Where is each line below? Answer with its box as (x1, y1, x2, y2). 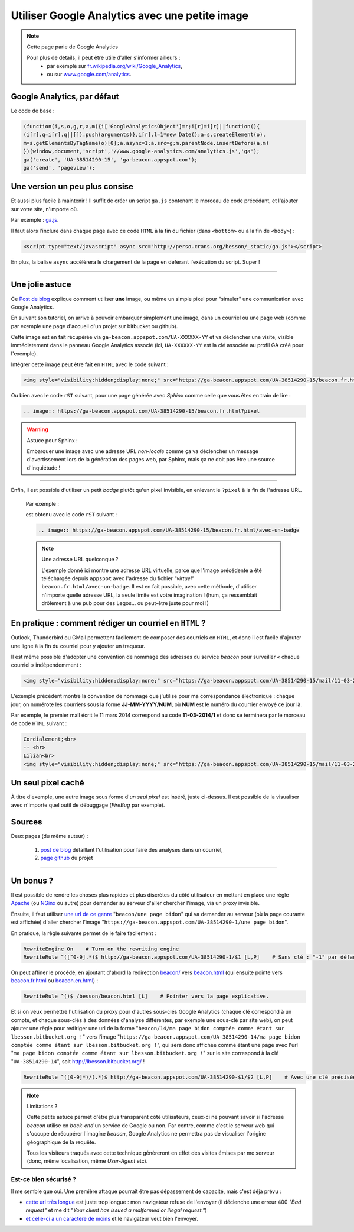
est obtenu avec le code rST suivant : (25, 510, 117, 518)
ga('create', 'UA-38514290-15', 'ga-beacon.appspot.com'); (23, 156, 198, 163)
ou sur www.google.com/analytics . (47, 71, 132, 78)
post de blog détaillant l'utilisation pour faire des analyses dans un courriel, (40, 846, 224, 853)
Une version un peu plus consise (11, 182, 134, 192)
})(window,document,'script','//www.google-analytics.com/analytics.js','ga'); (23, 148, 260, 155)
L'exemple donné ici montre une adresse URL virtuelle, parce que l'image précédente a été (41, 567, 262, 574)
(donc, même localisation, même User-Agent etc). (27, 1157, 148, 1165)
